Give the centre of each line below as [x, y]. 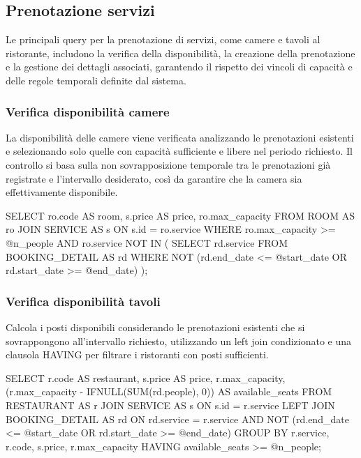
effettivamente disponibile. [62, 192]
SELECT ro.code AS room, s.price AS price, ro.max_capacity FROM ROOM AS [180, 215]
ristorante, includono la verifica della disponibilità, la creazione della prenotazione [180, 53]
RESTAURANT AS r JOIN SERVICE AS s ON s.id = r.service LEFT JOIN [170, 405]
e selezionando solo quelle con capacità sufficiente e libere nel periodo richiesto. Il [179, 151]
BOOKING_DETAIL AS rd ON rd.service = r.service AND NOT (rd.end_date [177, 419]
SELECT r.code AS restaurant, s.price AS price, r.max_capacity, [146, 377]
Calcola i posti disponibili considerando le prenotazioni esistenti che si [155, 327]
